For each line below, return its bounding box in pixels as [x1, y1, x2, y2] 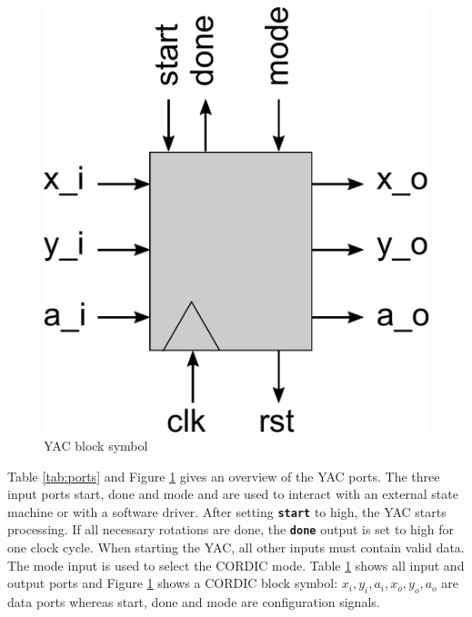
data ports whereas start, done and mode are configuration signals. [7, 592, 380, 612]
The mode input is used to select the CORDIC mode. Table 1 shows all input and [7, 555, 465, 574]
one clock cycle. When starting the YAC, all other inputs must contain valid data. [7, 538, 465, 557]
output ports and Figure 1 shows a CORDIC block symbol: [7, 573, 338, 592]
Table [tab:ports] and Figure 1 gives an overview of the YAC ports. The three [7, 466, 440, 485]
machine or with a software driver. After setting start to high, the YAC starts [7, 502, 447, 521]
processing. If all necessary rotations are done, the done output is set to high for [7, 520, 454, 539]
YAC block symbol [44, 435, 148, 454]
